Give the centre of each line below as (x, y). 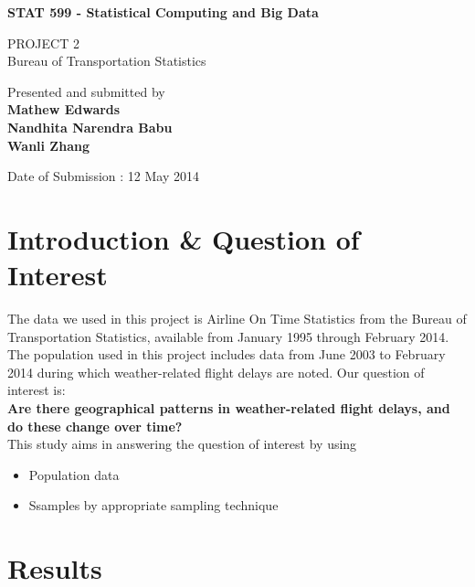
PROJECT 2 (43, 43)
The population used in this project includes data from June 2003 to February (227, 354)
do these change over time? (95, 426)
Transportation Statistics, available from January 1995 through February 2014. (228, 336)
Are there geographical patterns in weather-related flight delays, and (229, 408)
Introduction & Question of (184, 238)
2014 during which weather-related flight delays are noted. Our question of (216, 372)
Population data (74, 474)
